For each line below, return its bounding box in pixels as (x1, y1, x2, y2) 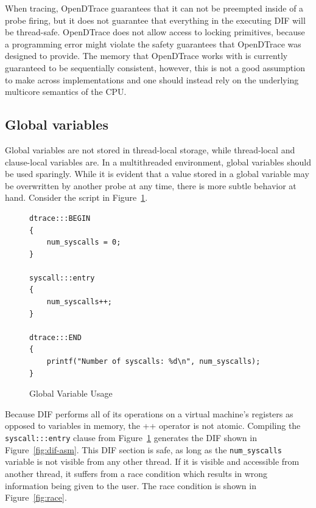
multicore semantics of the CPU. (5, 85, 127, 98)
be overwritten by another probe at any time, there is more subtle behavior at (5, 179, 297, 192)
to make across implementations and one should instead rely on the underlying (5, 73, 299, 86)
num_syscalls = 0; (46, 238, 121, 247)
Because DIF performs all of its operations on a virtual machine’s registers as (5, 407, 293, 420)
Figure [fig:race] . (5, 491, 67, 504)
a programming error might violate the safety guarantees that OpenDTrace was (5, 37, 301, 50)
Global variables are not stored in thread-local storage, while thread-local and (5, 143, 295, 156)
